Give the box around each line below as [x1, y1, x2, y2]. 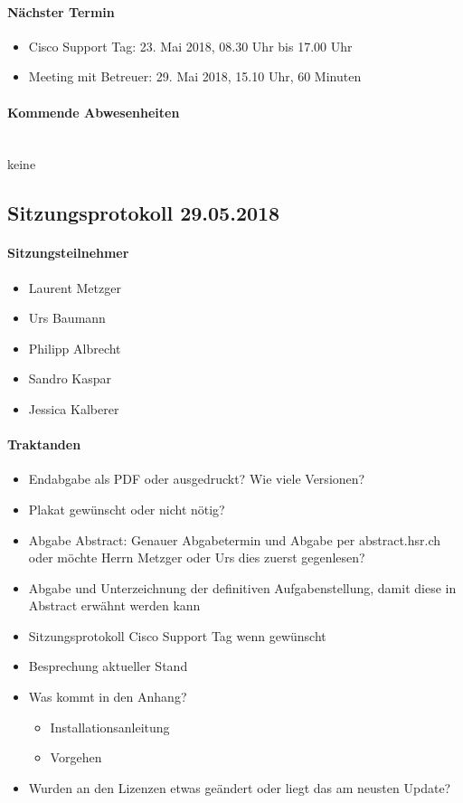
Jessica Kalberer [28, 399, 119, 418]
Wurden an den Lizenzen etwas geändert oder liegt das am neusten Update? [28, 778, 451, 797]
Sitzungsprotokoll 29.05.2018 [7, 199, 280, 227]
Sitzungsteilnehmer [7, 243, 129, 262]
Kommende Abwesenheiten [7, 102, 180, 121]
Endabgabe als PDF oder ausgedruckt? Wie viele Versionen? [28, 469, 365, 488]
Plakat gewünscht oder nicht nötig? [28, 499, 225, 518]
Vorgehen [50, 748, 102, 767]
